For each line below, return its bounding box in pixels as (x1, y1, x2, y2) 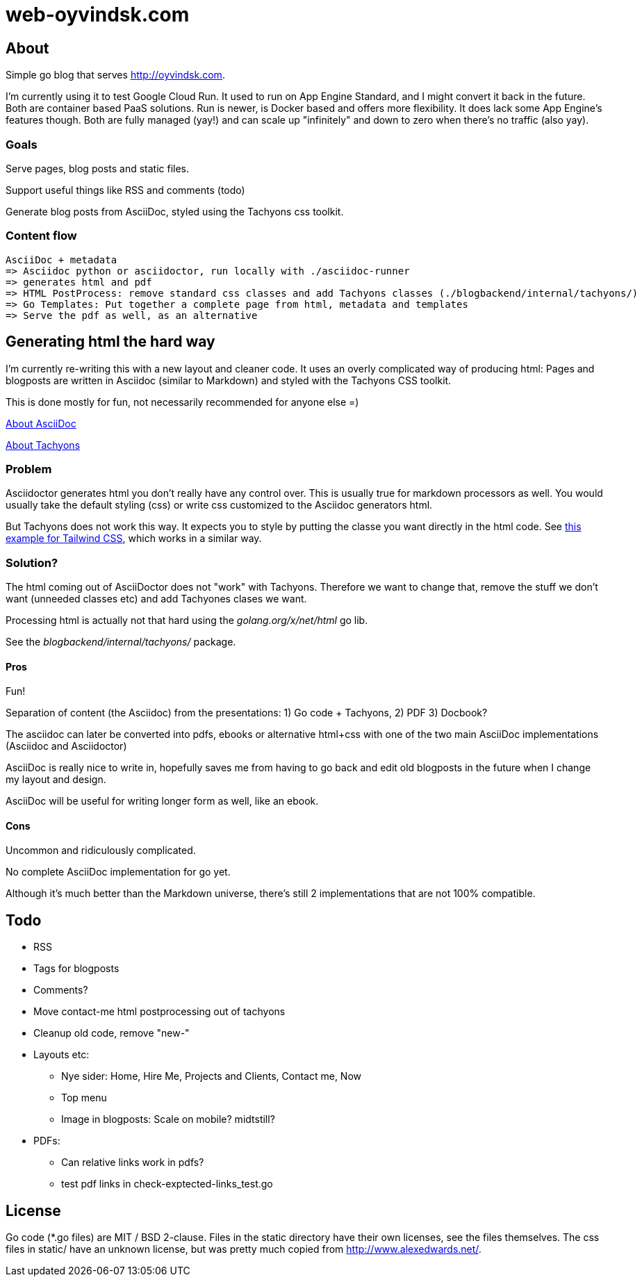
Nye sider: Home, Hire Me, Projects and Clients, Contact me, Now (61, 1070, 362, 1083)
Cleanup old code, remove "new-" (33, 1027, 190, 1039)
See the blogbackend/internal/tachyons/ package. (6, 636, 236, 648)
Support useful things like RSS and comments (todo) (6, 183, 245, 196)
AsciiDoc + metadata (6, 254, 117, 265)
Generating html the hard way (6, 333, 215, 351)
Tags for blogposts (33, 962, 120, 975)
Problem (6, 461, 52, 476)
